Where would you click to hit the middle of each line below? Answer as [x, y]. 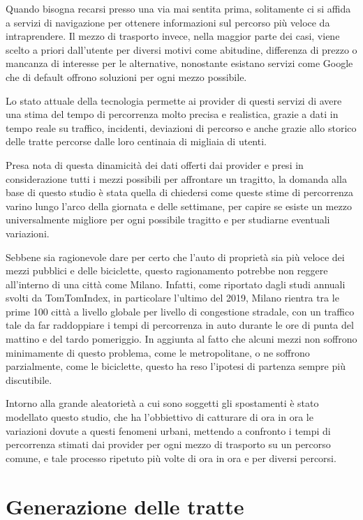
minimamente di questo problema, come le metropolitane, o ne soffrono [158, 352]
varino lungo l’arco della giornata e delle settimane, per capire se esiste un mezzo [179, 206]
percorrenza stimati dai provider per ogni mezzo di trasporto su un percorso [168, 444]
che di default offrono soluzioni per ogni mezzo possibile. [126, 76]
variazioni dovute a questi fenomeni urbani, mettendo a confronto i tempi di [168, 430]
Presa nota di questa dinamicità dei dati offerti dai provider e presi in [155, 164]
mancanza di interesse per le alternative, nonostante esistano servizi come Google [179, 63]
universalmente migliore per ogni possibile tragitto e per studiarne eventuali [168, 220]
